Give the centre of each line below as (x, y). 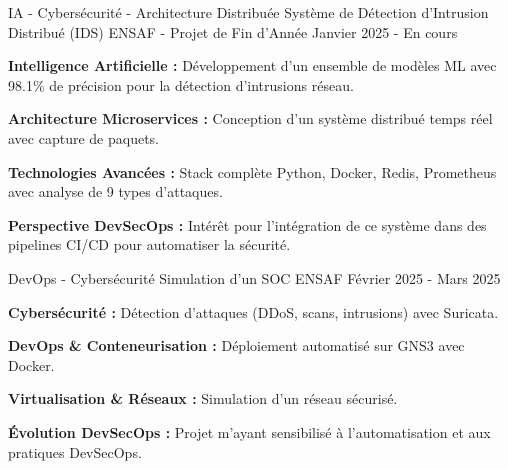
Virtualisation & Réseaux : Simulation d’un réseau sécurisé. (203, 398)
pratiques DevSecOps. (75, 451)
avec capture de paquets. (83, 137)
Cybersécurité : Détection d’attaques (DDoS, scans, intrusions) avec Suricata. (253, 311)
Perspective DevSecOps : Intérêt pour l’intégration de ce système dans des (247, 224)
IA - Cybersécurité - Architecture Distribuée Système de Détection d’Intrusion (248, 12)
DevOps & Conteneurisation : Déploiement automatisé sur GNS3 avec (236, 345)
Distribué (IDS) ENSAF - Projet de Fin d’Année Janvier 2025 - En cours (233, 31)
